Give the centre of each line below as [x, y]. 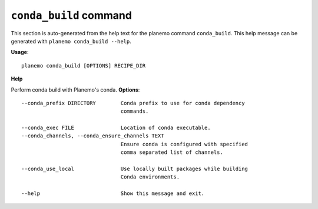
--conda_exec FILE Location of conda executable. [116, 128]
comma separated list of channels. [172, 152]
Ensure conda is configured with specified [184, 144]
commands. [135, 111]
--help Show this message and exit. [113, 193]
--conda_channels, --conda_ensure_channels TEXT [93, 136]
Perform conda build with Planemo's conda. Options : [75, 90]
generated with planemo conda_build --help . [71, 41]
